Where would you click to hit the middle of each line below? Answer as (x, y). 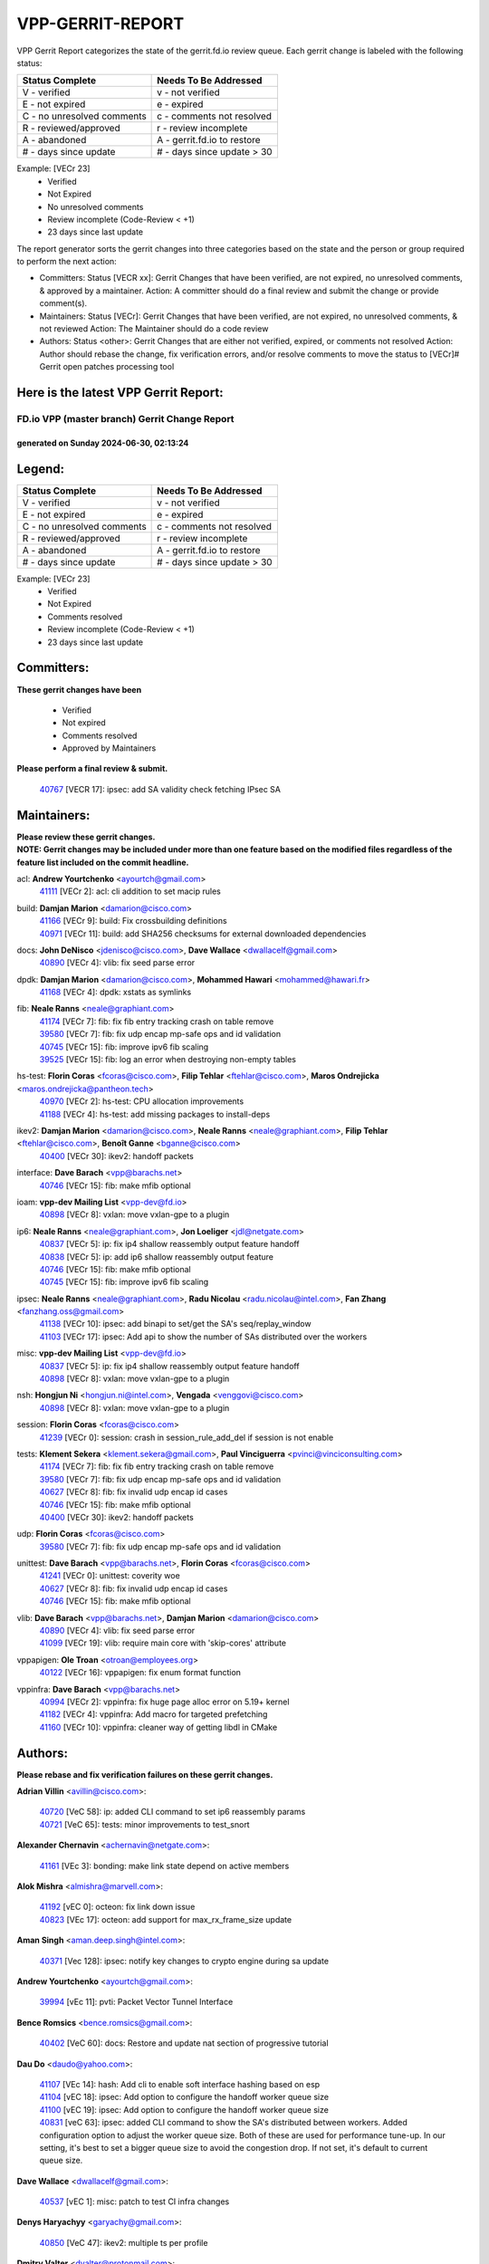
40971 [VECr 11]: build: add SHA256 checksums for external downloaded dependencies (203, 934)
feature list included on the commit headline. (103, 862)
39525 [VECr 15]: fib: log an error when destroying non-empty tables (168, 1060)
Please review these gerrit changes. (86, 837)
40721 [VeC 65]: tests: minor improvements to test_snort (144, 1824)
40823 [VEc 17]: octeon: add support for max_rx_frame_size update (166, 1919)
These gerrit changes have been (79, 689)
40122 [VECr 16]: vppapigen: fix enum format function (140, 1673)
